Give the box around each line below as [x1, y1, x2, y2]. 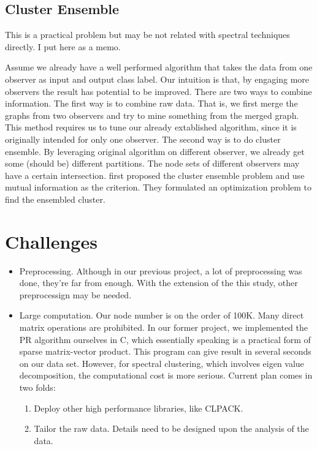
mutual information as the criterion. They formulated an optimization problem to [5, 181, 312, 194]
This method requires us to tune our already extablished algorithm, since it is [5, 121, 297, 134]
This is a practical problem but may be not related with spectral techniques [5, 28, 290, 41]
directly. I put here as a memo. [5, 40, 121, 53]
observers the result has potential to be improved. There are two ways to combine [5, 85, 312, 97]
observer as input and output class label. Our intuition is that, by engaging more [5, 72, 310, 85]
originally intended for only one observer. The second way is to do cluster [5, 132, 281, 145]
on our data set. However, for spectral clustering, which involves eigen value [19, 357, 304, 369]
